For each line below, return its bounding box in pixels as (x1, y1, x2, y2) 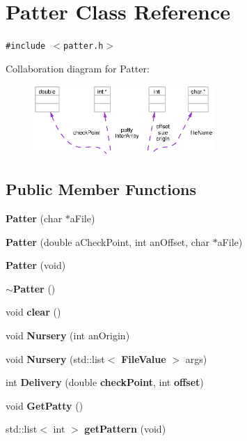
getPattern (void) (84, 421, 166, 436)
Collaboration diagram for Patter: (6, 61, 150, 75)
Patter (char (6, 211, 63, 226)
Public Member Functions (6, 178, 196, 200)
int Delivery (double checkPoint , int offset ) (6, 375, 204, 389)
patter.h (63, 41, 104, 52)
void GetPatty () (6, 398, 83, 412)
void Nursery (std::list (6, 351, 105, 366)
